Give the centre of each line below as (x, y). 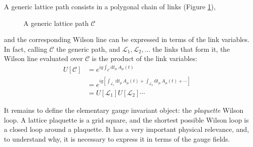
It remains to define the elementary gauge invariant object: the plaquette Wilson (124, 110)
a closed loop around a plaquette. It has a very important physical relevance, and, (126, 129)
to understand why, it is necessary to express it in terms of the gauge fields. (117, 138)
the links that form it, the (191, 49)
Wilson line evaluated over (43, 58)
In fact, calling (26, 49)
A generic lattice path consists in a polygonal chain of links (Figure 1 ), (110, 6)
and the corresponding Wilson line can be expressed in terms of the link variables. (127, 39)
